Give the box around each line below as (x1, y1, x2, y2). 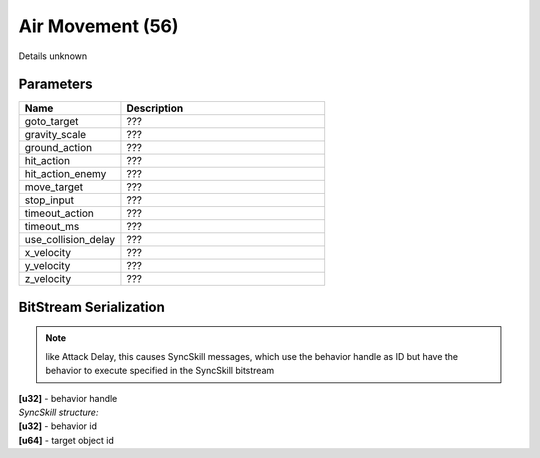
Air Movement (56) (18, 15, 179, 37)
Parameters (18, 76, 93, 93)
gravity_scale (24, 128, 87, 142)
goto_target (24, 115, 79, 129)
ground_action (24, 141, 93, 155)
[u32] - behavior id (18, 420, 97, 432)
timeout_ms (24, 220, 80, 234)
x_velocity (24, 246, 72, 260)
